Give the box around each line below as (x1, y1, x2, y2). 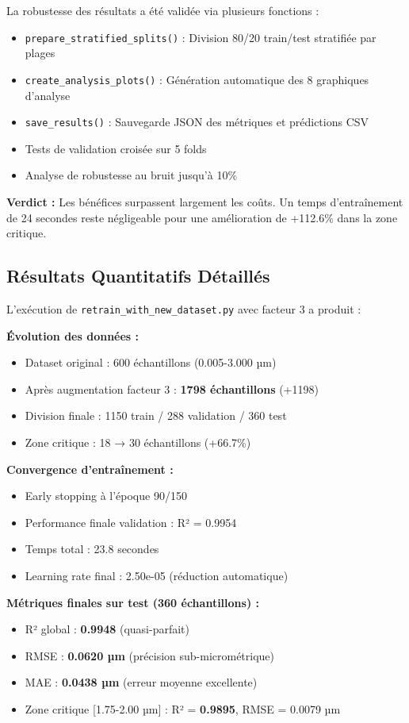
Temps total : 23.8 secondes (25, 540, 159, 557)
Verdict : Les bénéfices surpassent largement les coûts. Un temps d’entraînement (6, 193, 403, 210)
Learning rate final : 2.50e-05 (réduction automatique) (25, 567, 289, 583)
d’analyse (25, 87, 71, 103)
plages (25, 44, 55, 61)
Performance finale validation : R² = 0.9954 (25, 513, 237, 530)
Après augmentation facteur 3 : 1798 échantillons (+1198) (25, 380, 319, 397)
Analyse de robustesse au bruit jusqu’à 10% (25, 167, 238, 183)
